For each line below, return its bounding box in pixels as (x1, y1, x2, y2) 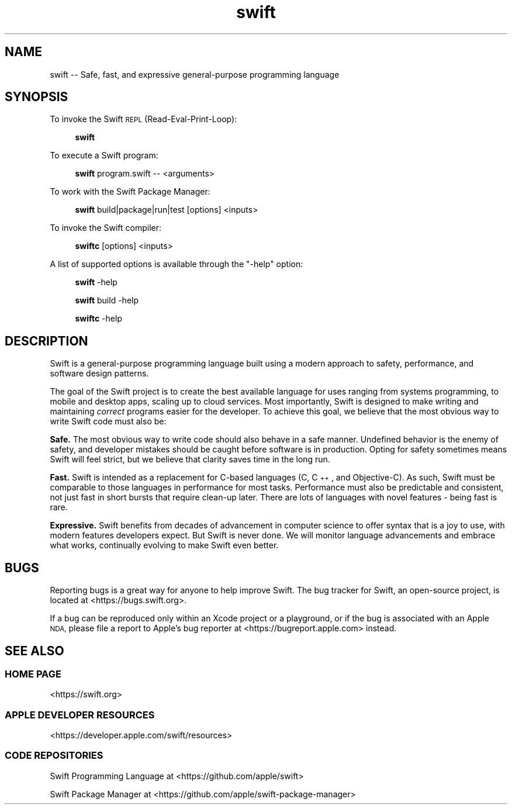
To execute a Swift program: (50, 150, 158, 161)
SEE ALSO (5, 643, 64, 658)
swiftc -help (75, 313, 122, 324)
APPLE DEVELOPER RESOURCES (5, 708, 155, 721)
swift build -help (75, 295, 139, 306)
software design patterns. (50, 368, 149, 379)
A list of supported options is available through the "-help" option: (50, 259, 303, 269)
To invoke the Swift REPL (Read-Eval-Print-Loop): (50, 114, 237, 125)
